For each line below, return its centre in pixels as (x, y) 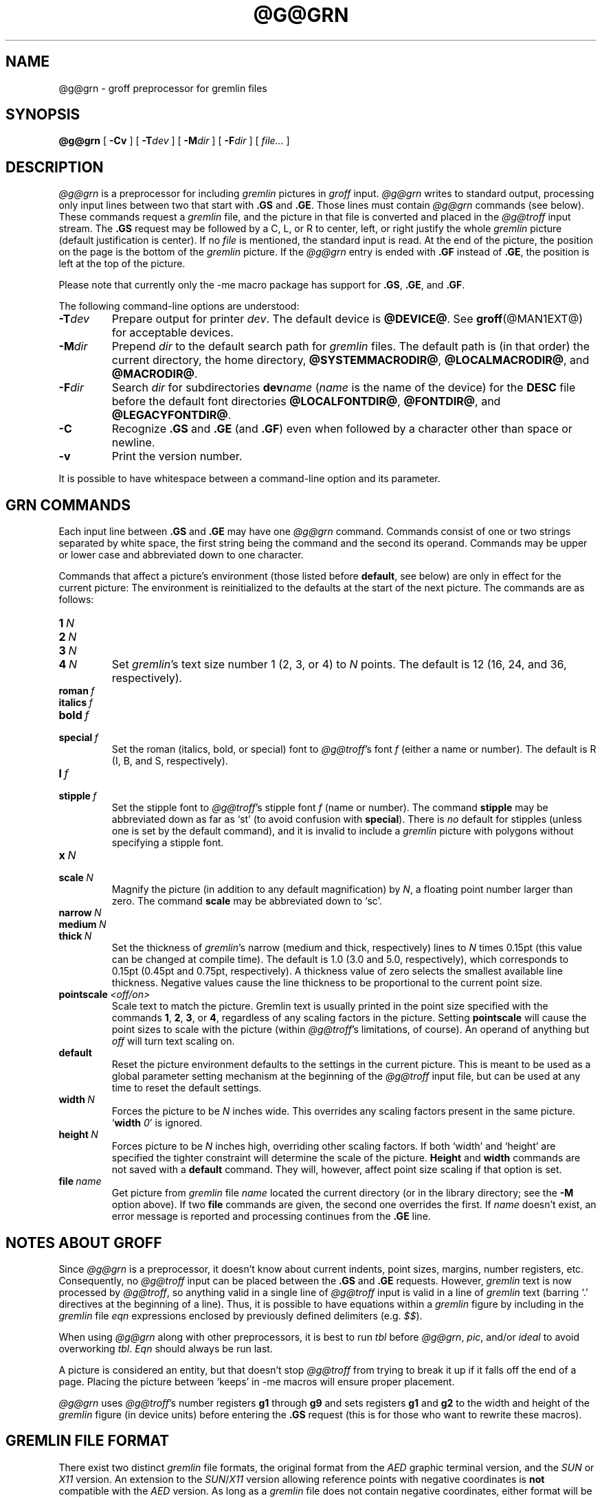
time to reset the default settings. (187, 1088)
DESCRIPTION (55, 167)
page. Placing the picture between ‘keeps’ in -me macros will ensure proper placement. (257, 1381)
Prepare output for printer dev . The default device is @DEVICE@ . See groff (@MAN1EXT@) (347, 319)
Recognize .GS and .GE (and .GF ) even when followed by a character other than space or (342, 429)
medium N (82, 924)
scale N (76, 878)
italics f (76, 703)
